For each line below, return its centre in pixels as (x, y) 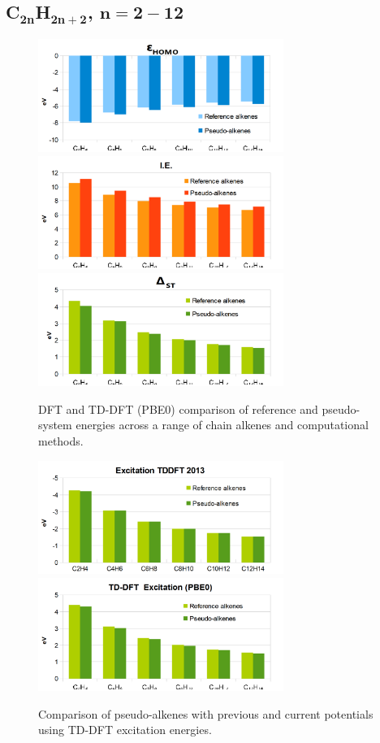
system (55, 425)
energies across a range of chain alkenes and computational (222, 425)
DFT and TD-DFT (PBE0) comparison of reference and (178, 408)
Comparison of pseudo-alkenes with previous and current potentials (206, 713)
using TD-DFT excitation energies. (125, 730)
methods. (61, 441)
